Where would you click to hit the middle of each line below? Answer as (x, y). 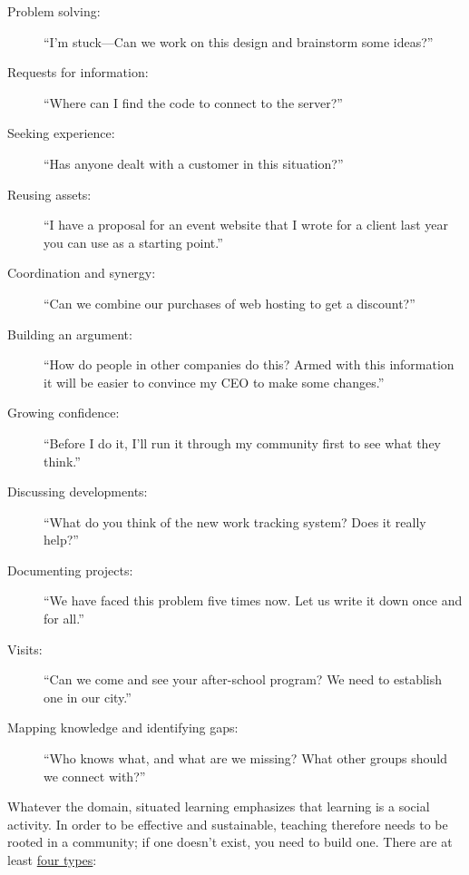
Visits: (25, 649)
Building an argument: (70, 334)
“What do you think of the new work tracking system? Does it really (235, 521)
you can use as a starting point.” (133, 242)
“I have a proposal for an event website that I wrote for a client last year (246, 225)
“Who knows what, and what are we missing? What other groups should (246, 758)
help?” (61, 540)
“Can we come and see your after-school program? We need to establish (243, 679)
